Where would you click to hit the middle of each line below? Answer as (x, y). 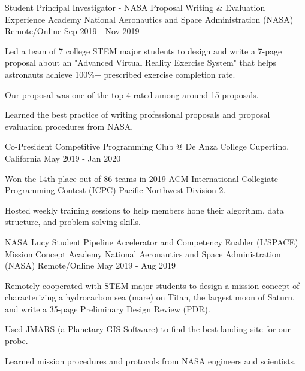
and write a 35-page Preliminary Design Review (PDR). (108, 308)
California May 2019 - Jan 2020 (63, 158)
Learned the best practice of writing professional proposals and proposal (138, 115)
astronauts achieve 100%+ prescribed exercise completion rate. (120, 74)
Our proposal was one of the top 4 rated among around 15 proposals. (132, 94)
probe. (16, 341)
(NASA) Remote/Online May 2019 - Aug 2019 (90, 265)
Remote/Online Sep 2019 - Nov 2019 (72, 31)
